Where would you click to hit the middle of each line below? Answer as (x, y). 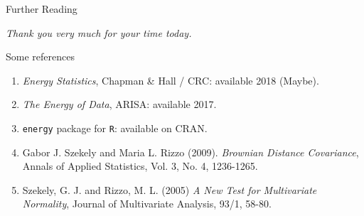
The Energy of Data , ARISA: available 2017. (119, 104)
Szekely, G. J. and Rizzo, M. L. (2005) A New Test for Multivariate (170, 189)
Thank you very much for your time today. (99, 32)
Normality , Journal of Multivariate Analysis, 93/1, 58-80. (147, 204)
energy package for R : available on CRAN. (115, 128)
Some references (40, 56)
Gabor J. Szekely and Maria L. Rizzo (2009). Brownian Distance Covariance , (191, 152)
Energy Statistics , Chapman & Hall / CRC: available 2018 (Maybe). (171, 80)
